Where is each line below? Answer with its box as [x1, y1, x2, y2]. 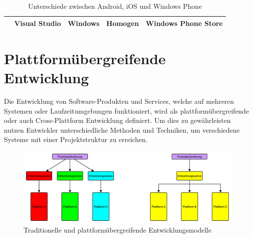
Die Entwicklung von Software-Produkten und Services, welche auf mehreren [4, 96, 234, 106]
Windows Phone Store [146, 18, 223, 28]
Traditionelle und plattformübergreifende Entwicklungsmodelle [24, 225, 212, 235]
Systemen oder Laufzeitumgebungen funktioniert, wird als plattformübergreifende [4, 105, 249, 116]
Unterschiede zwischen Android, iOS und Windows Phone [28, 1, 202, 11]
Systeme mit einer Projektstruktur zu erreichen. [4, 134, 148, 144]
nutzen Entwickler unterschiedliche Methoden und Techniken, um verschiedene [4, 124, 240, 135]
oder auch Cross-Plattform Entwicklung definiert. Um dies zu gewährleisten [4, 115, 231, 125]
